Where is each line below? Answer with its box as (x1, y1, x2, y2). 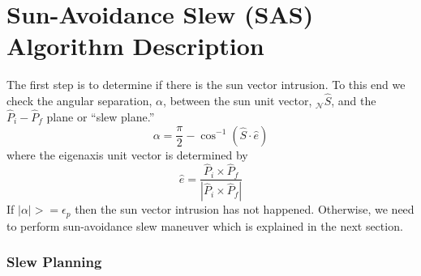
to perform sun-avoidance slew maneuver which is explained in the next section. (6, 217, 403, 234)
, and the (331, 92, 376, 109)
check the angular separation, (6, 92, 153, 109)
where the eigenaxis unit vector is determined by (6, 146, 248, 163)
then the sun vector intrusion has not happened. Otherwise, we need (75, 201, 415, 218)
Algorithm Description (6, 29, 264, 62)
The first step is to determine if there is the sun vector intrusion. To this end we (6, 76, 406, 93)
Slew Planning (6, 252, 102, 272)
